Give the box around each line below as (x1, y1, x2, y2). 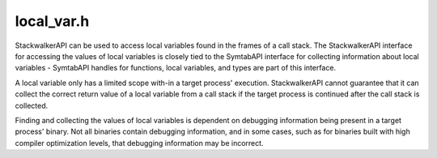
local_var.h (15, 12, 90, 30)
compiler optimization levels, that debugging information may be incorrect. (15, 138, 264, 147)
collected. (15, 100, 49, 110)
